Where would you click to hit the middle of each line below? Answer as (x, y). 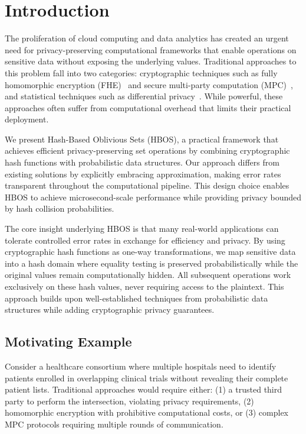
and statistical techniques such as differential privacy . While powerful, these (144, 96)
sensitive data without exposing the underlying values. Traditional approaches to (151, 61)
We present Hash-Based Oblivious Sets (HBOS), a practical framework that (142, 139)
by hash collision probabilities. (60, 208)
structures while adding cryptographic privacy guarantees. (110, 310)
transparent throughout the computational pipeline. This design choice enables (147, 185)
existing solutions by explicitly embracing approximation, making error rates (143, 174)
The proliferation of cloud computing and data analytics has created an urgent (147, 38)
